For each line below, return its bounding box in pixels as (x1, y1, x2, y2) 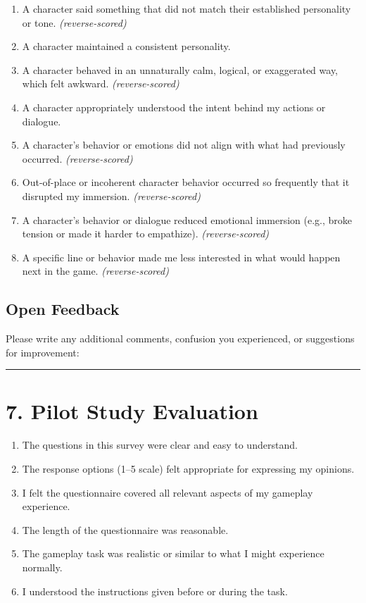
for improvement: (6, 344, 80, 359)
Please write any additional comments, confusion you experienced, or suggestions (6, 331, 355, 346)
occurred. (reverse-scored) (22, 151, 133, 166)
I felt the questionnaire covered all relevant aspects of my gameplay (22, 485, 313, 499)
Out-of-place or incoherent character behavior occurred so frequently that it (22, 175, 350, 189)
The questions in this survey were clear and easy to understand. (22, 437, 298, 452)
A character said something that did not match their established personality (22, 1, 351, 15)
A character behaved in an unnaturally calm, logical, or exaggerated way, (22, 62, 339, 77)
